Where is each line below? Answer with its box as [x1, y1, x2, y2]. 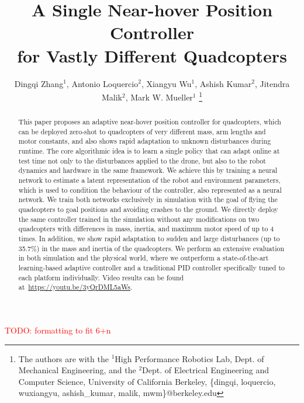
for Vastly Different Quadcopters [17, 43, 287, 67]
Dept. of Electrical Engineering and [142, 364, 269, 376]
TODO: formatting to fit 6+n [5, 324, 111, 336]
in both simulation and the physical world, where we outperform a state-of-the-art [18, 253, 269, 263]
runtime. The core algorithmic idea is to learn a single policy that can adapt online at [18, 146, 280, 156]
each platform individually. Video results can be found [18, 272, 184, 282]
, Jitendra [254, 77, 290, 89]
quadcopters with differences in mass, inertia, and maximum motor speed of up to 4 [18, 224, 274, 234]
